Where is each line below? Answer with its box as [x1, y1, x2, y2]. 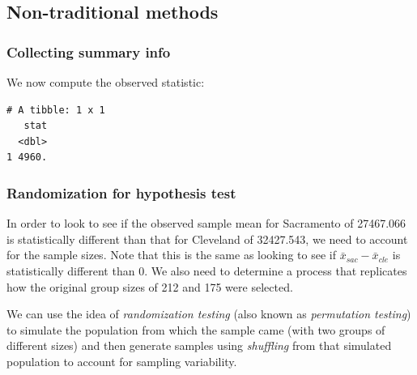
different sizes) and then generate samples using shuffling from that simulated [6, 337, 392, 354]
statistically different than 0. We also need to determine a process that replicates [6, 262, 407, 279]
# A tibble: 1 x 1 [6, 104, 105, 116]
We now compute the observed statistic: [6, 74, 205, 90]
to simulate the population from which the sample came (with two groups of [6, 321, 385, 338]
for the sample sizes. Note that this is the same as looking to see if [6, 246, 336, 263]
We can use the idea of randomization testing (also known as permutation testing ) [6, 305, 411, 322]
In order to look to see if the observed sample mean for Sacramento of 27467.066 [6, 215, 406, 232]
